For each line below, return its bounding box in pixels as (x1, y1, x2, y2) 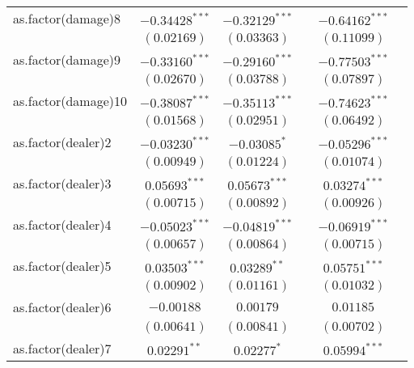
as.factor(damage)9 (13, 50, 121, 69)
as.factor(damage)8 (13, 9, 121, 27)
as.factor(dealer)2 (13, 133, 112, 151)
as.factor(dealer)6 (13, 298, 112, 316)
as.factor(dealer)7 (13, 339, 112, 357)
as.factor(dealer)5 (13, 256, 112, 275)
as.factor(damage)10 (13, 91, 128, 110)
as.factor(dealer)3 (13, 174, 112, 192)
